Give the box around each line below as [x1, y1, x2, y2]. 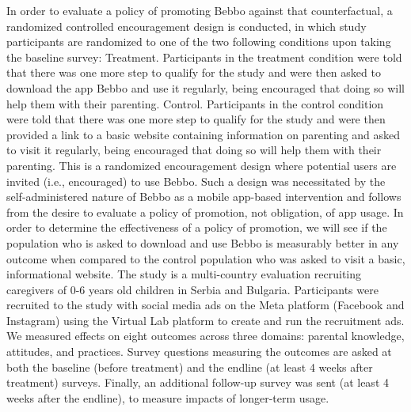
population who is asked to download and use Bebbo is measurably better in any [6, 234, 399, 251]
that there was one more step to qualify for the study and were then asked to [6, 64, 381, 81]
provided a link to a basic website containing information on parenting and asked [6, 126, 400, 142]
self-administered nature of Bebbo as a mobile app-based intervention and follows [6, 188, 401, 205]
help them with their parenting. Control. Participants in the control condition [6, 95, 384, 112]
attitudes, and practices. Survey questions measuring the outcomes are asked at [6, 343, 392, 360]
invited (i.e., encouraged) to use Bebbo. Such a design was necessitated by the [6, 172, 386, 189]
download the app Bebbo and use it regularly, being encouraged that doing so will [6, 79, 405, 96]
